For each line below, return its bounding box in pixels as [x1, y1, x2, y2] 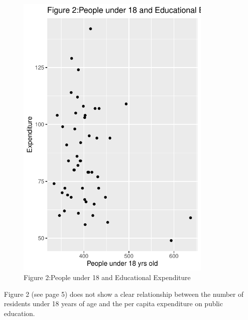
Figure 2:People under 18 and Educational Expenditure [24, 272, 191, 283]
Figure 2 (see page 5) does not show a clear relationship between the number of [4, 288, 244, 299]
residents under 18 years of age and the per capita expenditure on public [4, 298, 223, 309]
